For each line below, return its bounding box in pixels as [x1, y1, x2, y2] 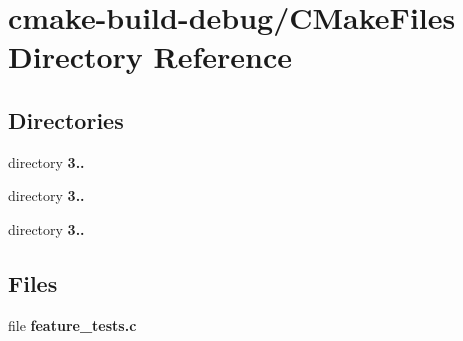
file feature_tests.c [8, 314, 137, 335]
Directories [8, 104, 124, 135]
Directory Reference [8, 36, 293, 77]
